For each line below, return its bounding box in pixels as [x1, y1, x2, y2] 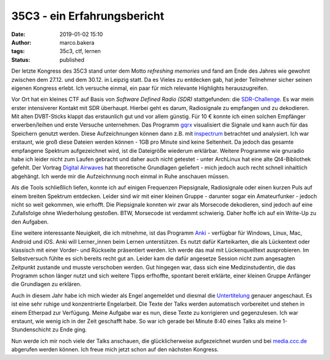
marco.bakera [59, 39, 95, 46]
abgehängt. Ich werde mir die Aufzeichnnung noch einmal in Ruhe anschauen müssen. [11, 172, 230, 180]
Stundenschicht [11, 326, 51, 333]
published [59, 56, 85, 64]
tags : [11, 48, 25, 55]
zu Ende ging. [52, 326, 87, 333]
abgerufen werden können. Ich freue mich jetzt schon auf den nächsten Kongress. [11, 346, 219, 353]
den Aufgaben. [11, 218, 49, 226]
